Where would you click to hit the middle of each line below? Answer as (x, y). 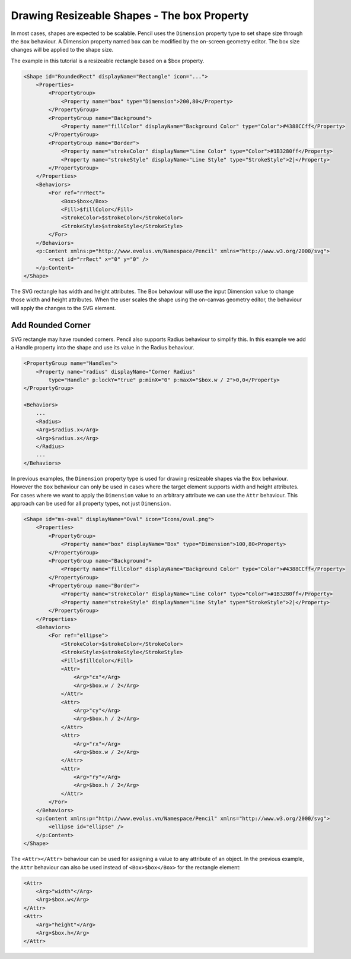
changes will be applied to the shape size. (62, 50)
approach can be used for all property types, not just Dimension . (91, 503)
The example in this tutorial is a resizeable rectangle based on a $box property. (108, 61)
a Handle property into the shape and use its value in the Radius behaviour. (103, 348)
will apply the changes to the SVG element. (63, 308)
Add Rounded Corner (51, 325)
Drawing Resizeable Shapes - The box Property (130, 15)
